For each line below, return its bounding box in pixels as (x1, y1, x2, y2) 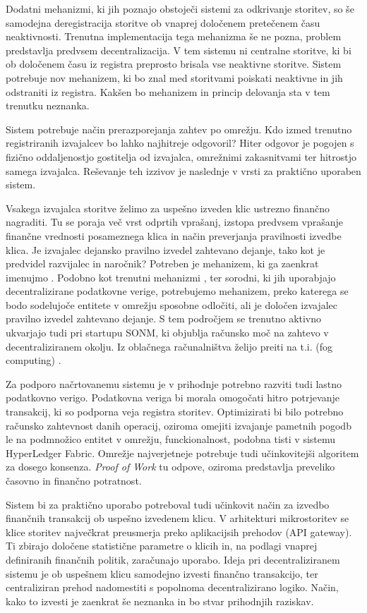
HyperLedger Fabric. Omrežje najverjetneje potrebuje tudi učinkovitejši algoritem (6, 445, 359, 460)
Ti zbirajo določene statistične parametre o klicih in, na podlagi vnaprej (6, 538, 318, 553)
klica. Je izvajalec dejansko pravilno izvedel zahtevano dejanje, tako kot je (6, 242, 325, 257)
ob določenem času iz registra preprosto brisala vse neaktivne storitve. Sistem (6, 56, 342, 71)
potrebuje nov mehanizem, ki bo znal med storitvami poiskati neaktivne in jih (6, 70, 343, 85)
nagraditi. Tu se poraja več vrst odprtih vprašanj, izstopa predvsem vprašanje (6, 214, 343, 229)
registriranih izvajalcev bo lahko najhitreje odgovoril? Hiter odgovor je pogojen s (6, 135, 354, 150)
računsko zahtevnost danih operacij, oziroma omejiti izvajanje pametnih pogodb (6, 418, 351, 432)
